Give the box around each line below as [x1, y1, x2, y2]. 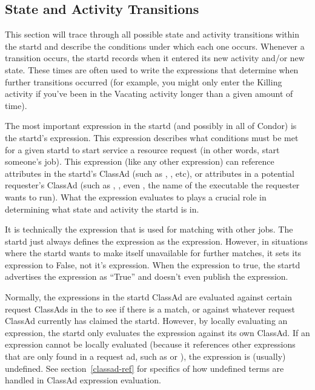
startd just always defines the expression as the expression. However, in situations [5, 234, 308, 247]
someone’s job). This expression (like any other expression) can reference [5, 155, 274, 168]
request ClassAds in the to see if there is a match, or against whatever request [5, 302, 296, 315]
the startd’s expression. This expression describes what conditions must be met [5, 131, 299, 144]
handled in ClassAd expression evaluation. [5, 374, 161, 386]
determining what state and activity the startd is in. [5, 202, 199, 215]
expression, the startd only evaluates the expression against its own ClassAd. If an [5, 326, 310, 339]
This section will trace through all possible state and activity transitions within [5, 28, 300, 41]
